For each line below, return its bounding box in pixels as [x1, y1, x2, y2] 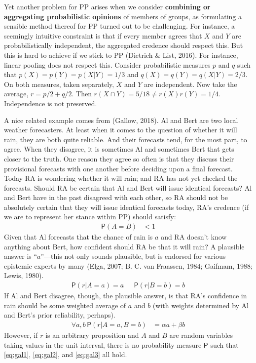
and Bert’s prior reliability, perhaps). [4, 310, 115, 320]
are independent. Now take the [144, 79, 237, 89]
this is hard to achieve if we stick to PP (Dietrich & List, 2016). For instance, [4, 49, 238, 60]
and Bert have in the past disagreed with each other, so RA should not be [4, 192, 228, 202]
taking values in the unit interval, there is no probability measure [4, 339, 202, 350]
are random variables [169, 329, 233, 340]
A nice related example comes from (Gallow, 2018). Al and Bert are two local [4, 115, 238, 125]
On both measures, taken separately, [4, 79, 114, 89]
